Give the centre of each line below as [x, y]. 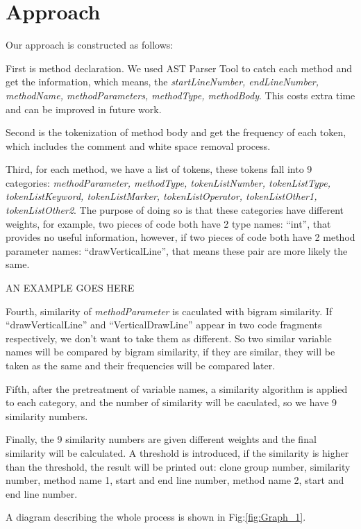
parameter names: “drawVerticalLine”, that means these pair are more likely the [177, 250]
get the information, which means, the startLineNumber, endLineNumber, [162, 82]
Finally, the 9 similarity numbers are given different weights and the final [161, 439]
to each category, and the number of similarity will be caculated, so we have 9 [171, 402]
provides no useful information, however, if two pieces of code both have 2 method [180, 237]
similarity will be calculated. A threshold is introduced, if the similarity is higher [177, 452]
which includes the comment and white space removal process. [138, 145]
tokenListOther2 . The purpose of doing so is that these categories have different [175, 210]
